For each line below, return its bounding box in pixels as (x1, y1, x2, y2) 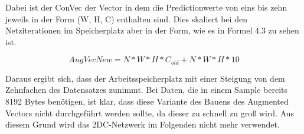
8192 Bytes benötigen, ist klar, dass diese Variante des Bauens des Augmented (5, 95, 289, 108)
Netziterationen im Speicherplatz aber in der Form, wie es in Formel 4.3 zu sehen (5, 24, 299, 36)
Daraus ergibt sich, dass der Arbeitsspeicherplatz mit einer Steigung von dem (5, 72, 285, 84)
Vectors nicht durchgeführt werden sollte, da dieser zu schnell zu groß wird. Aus (5, 106, 295, 119)
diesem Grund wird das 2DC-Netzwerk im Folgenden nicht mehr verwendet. (5, 118, 280, 130)
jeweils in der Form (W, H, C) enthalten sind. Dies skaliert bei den (5, 12, 247, 25)
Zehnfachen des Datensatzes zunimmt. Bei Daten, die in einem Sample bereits (5, 83, 288, 96)
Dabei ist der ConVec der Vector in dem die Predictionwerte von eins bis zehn (5, 1, 287, 13)
